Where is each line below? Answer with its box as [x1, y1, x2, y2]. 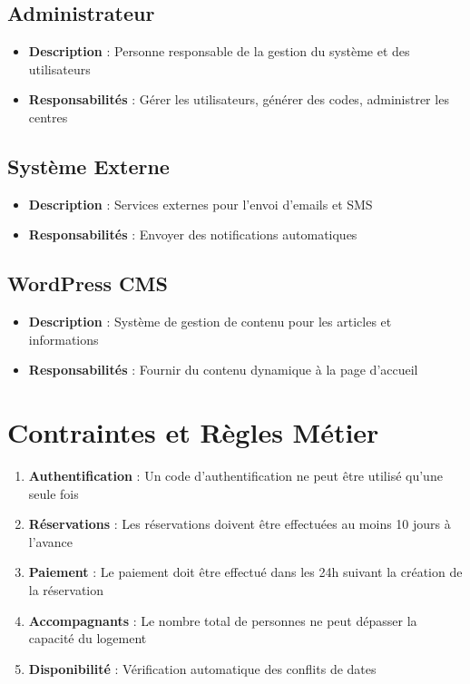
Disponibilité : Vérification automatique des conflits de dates [28, 659, 377, 678]
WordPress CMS [7, 269, 168, 298]
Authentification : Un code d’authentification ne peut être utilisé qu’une [28, 466, 443, 485]
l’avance [28, 532, 73, 551]
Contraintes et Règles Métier [7, 414, 379, 451]
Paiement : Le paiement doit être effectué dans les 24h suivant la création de [28, 562, 463, 581]
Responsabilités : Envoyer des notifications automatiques [28, 225, 357, 244]
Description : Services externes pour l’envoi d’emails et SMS [28, 194, 373, 213]
